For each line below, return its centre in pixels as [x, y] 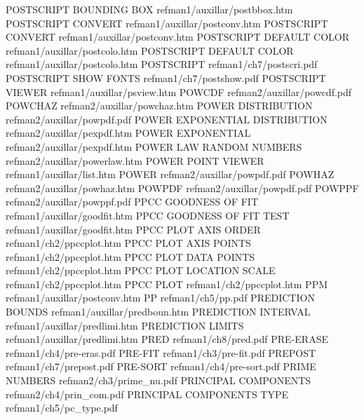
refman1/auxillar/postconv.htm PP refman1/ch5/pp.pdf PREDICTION [160, 298]
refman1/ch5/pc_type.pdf [62, 408]
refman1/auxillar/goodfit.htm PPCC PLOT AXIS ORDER [133, 229]
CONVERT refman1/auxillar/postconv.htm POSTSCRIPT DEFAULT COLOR [178, 37]
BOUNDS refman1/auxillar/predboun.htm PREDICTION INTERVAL [158, 312]
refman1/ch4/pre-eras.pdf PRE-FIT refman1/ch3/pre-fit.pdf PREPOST [161, 352]
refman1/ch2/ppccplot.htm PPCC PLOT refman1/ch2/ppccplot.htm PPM [167, 284]
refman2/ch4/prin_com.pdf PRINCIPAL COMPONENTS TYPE [147, 394]
